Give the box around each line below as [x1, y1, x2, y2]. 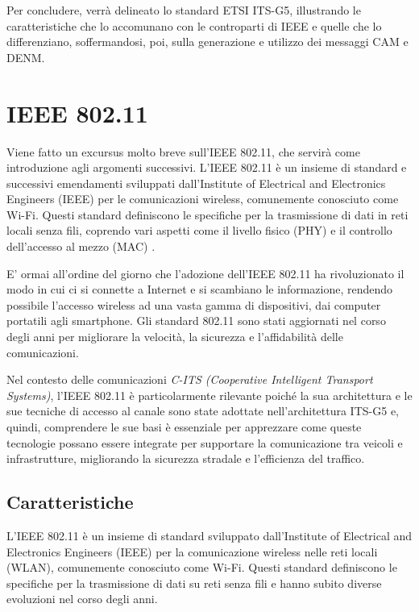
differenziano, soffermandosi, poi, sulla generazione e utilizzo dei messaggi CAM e [6, 33, 409, 50]
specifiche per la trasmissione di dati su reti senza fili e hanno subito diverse [6, 574, 382, 591]
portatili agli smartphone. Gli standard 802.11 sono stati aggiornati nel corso [6, 312, 386, 329]
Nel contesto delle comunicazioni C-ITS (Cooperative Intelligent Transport [6, 371, 373, 388]
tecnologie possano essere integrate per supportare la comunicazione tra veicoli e [6, 434, 403, 451]
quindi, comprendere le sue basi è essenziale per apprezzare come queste [6, 418, 362, 435]
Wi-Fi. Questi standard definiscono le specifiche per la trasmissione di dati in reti [6, 206, 409, 223]
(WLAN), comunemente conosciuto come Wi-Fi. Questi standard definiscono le [6, 559, 397, 576]
